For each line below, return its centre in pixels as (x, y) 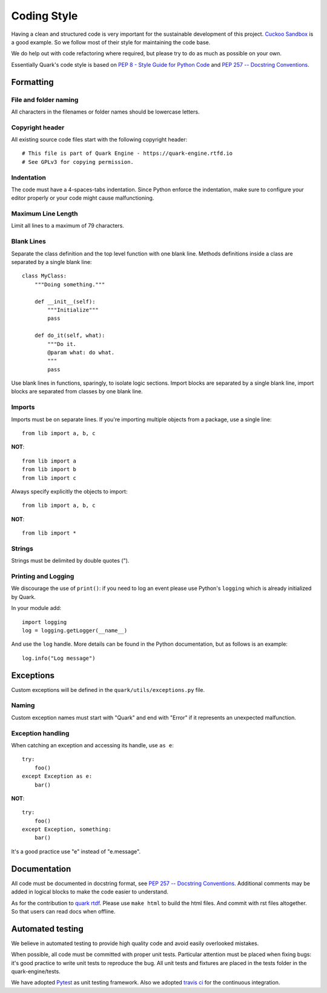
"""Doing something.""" (70, 284)
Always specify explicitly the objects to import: (69, 491)
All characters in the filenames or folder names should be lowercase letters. (105, 112)
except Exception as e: (57, 776)
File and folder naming (45, 100)
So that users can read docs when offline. (63, 911)
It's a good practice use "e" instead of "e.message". (76, 851)
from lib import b (49, 469)
